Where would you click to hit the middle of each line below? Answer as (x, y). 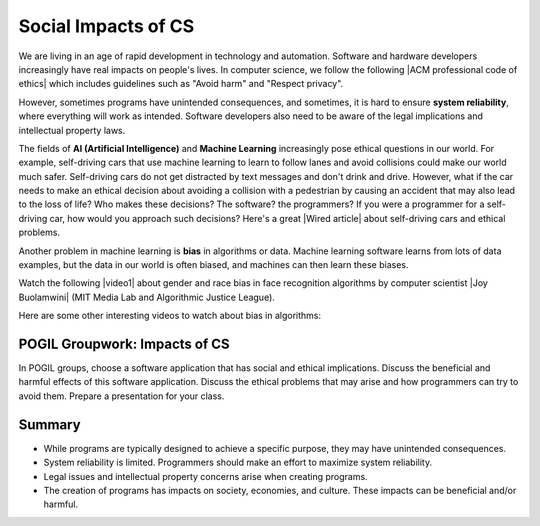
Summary (49, 424)
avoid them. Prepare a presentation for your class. (121, 396)
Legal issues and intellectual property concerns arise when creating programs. (206, 476)
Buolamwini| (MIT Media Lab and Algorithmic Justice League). (146, 297)
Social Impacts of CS (106, 26)
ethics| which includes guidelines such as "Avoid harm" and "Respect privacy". (181, 84)
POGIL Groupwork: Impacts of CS (124, 344)
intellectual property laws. (72, 130)
